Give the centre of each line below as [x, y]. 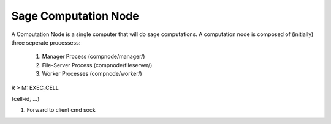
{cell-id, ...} [25, 98]
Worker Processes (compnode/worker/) [92, 74]
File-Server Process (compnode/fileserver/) [97, 65]
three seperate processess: [46, 42]
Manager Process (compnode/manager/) [93, 57]
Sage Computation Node [75, 16]
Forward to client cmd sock [61, 110]
